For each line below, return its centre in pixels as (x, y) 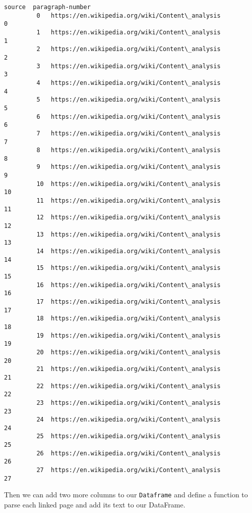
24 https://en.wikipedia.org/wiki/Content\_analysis (129, 420)
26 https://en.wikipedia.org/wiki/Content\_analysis (129, 453)
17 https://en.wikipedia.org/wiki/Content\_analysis (129, 301)
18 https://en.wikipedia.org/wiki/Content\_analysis (129, 319)
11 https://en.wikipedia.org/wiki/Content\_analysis (129, 201)
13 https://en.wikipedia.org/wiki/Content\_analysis (129, 234)
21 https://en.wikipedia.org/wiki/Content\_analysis (129, 369)
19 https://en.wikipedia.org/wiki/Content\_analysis (129, 335)
